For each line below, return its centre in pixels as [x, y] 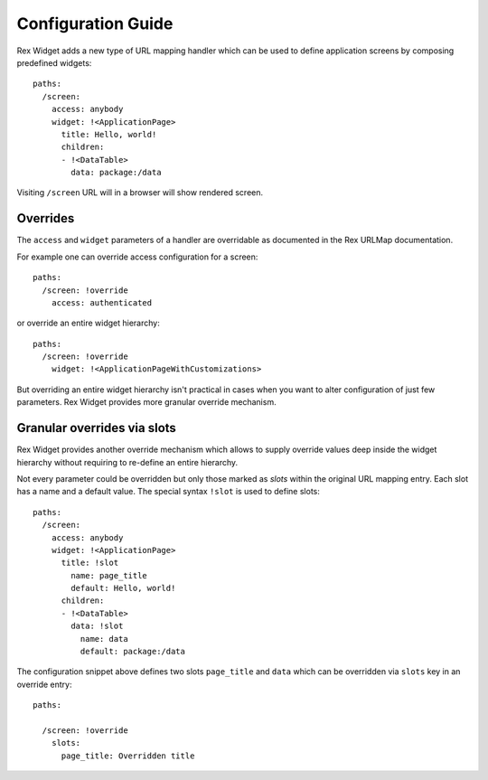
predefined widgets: [54, 62]
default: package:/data [132, 652]
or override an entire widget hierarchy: [88, 323]
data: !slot [97, 626]
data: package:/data [116, 173]
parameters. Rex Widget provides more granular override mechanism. [146, 402]
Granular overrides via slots [96, 428]
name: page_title [109, 575]
